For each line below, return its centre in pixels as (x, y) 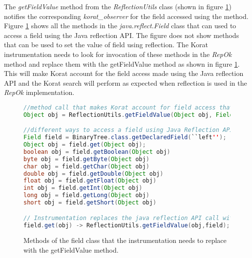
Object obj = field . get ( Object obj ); (85, 145)
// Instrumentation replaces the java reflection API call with (130, 218)
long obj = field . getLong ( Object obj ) (86, 195)
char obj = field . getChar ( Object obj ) (86, 166)
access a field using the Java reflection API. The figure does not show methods (122, 35)
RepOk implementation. (39, 92)
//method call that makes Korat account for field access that (128, 107)
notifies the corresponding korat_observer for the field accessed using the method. (126, 16)
